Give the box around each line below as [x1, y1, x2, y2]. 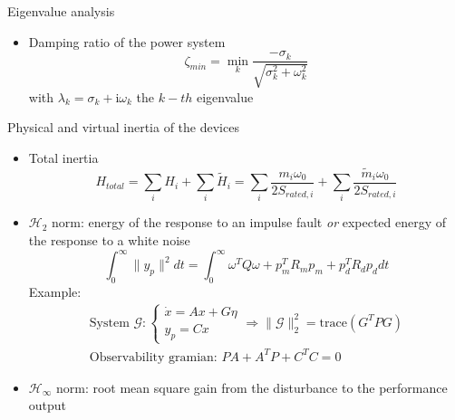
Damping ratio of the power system [28, 32, 226, 51]
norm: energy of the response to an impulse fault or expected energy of [52, 213, 447, 232]
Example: [28, 282, 82, 301]
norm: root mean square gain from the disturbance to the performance [55, 377, 448, 396]
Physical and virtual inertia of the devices [7, 118, 239, 137]
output [28, 396, 67, 415]
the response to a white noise [28, 231, 190, 250]
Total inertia [28, 148, 99, 167]
